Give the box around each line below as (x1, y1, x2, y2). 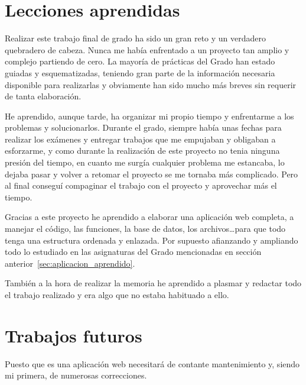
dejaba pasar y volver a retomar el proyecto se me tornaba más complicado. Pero (5, 167, 298, 180)
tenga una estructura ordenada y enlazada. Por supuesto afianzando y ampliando (5, 234, 298, 246)
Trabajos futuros (5, 323, 142, 347)
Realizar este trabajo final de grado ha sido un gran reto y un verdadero (5, 32, 266, 44)
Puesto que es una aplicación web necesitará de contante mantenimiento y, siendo (5, 357, 300, 370)
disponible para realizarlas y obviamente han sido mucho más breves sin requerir (5, 78, 297, 90)
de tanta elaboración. (5, 90, 82, 102)
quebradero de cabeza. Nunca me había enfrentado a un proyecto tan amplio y (5, 43, 289, 56)
